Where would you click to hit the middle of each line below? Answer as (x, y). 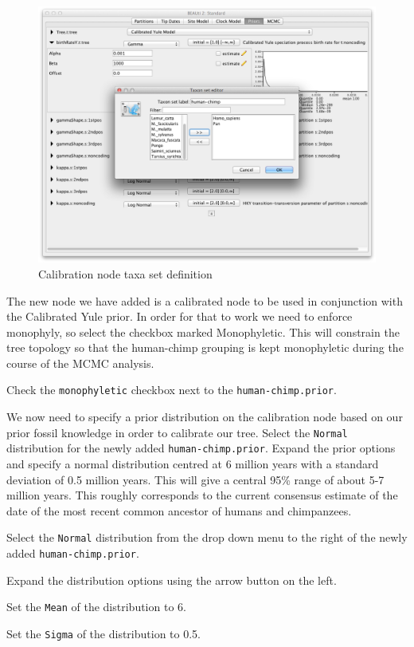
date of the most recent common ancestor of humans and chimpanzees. (179, 510)
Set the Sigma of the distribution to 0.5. (103, 633)
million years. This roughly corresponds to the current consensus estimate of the (202, 495)
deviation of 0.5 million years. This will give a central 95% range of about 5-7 (195, 479)
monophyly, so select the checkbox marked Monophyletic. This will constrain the (203, 331)
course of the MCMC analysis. (80, 363)
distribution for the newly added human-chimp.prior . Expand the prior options (201, 448)
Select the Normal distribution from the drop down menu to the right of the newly (207, 537)
